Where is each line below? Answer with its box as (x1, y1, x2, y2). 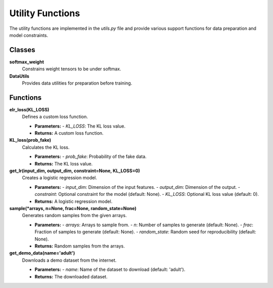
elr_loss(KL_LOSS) (9, 106, 50, 112)
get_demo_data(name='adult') (9, 250, 75, 256)
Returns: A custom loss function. (34, 130, 104, 136)
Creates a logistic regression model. (22, 175, 97, 181)
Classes (9, 46, 35, 54)
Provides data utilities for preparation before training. (22, 80, 132, 86)
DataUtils (9, 73, 30, 79)
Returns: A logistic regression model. (34, 198, 113, 204)
